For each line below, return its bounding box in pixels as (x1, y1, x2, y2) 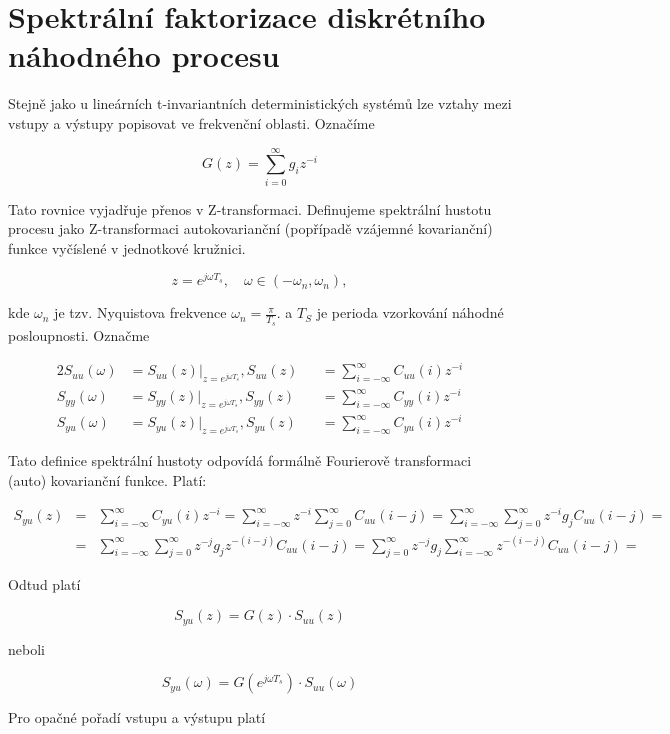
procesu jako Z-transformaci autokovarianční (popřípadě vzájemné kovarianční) (8, 218, 493, 239)
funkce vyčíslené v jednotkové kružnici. (8, 237, 246, 258)
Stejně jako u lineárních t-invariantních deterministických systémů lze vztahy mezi (8, 93, 512, 114)
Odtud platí (8, 574, 81, 595)
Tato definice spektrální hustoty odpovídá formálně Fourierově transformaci (8, 450, 472, 471)
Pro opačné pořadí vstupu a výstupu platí (8, 707, 266, 728)
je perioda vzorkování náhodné (316, 302, 504, 323)
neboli (8, 638, 45, 659)
